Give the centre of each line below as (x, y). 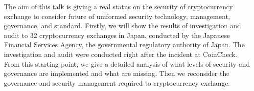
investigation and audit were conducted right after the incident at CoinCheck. (121, 54)
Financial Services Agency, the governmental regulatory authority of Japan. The (124, 45)
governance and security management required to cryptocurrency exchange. (117, 82)
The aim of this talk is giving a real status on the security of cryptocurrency (118, 6)
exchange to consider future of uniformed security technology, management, (117, 16)
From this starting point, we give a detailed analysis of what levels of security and (127, 64)
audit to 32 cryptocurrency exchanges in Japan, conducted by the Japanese (117, 35)
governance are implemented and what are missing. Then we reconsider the (117, 73)
